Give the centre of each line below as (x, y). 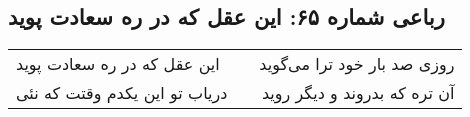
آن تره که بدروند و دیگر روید (358, 93)
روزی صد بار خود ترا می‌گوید (357, 64)
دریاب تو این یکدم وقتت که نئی (122, 93)
